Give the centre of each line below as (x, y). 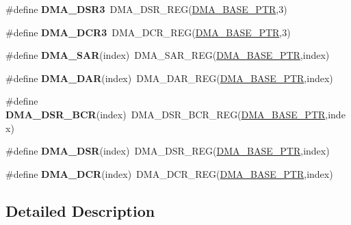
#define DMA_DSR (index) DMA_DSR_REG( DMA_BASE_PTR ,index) (168, 151)
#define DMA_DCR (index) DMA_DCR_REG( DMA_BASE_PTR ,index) (169, 173)
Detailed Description (80, 210)
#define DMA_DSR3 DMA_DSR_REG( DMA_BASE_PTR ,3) (146, 9)
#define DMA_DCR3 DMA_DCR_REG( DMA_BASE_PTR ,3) (148, 32)
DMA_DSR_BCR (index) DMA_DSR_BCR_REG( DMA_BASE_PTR (166, 114)
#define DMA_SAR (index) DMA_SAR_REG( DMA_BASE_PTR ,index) (168, 55)
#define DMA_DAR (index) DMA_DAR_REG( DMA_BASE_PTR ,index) (169, 78)
